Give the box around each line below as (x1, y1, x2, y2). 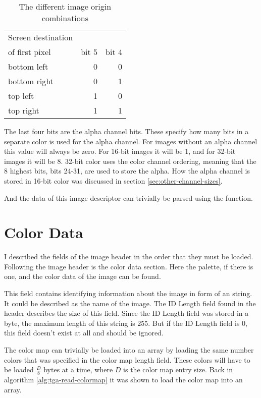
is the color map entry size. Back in (123, 364, 233, 375)
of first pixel (8, 46, 51, 58)
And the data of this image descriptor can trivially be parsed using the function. (4, 192, 253, 203)
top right (8, 104, 39, 116)
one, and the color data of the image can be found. (4, 271, 161, 281)
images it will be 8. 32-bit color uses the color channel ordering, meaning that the (4, 155, 256, 166)
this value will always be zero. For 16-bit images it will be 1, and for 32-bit (4, 146, 236, 156)
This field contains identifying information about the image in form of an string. (4, 288, 252, 299)
